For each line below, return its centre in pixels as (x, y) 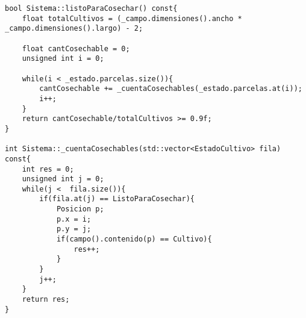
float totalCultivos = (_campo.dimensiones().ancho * (132, 18)
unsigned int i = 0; (63, 59)
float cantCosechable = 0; (76, 48)
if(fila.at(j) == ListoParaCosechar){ (117, 199)
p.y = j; (74, 229)
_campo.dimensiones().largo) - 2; (74, 29)
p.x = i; (74, 219)
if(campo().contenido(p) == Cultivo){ (134, 239)
